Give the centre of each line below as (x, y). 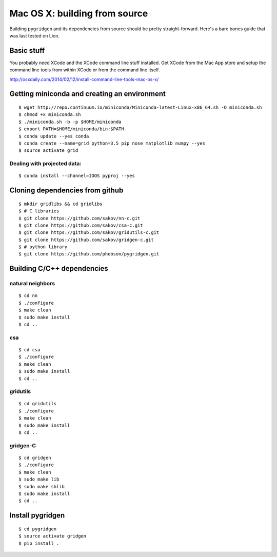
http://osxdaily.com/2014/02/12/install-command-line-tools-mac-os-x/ (84, 79)
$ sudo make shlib (42, 486)
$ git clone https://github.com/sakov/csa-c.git (81, 225)
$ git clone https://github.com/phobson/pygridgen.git (89, 254)
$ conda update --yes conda (54, 136)
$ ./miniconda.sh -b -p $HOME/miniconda (70, 122)
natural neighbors (32, 284)
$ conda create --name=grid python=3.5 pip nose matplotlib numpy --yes (112, 143)
